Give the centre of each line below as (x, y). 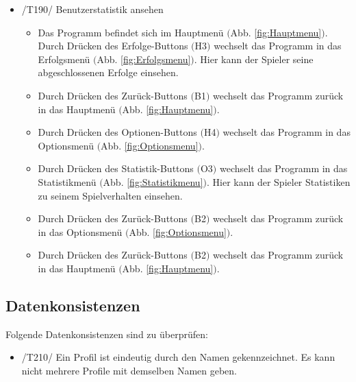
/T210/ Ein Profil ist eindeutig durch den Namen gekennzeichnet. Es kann (178, 357)
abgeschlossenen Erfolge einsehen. (108, 72)
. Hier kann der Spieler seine (254, 59)
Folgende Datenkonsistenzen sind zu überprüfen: (107, 334)
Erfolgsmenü (64, 59)
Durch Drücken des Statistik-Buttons (116, 168)
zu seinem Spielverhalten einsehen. (110, 195)
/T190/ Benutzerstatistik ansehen (92, 9)
